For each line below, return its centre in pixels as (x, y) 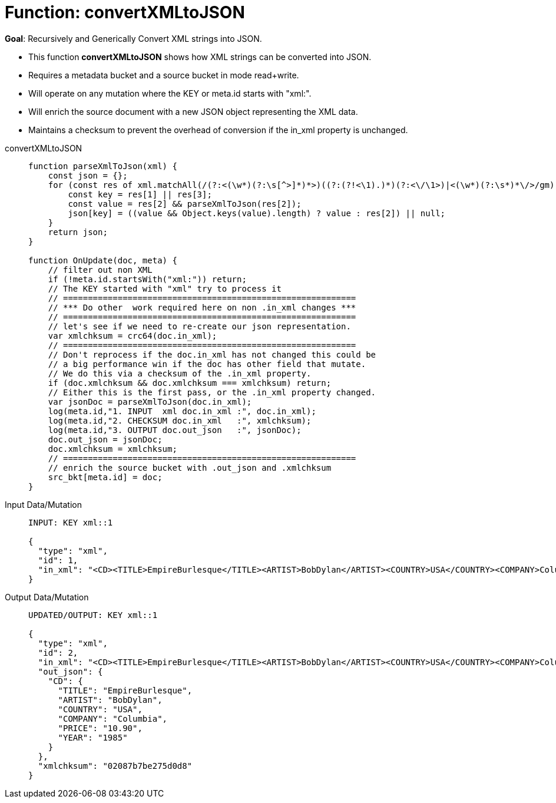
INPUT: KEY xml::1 (71, 522)
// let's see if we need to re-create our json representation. (199, 326)
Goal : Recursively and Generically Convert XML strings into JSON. (133, 38)
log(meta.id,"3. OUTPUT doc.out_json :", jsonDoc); (175, 430)
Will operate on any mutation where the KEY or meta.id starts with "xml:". (170, 93)
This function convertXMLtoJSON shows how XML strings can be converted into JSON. (200, 57)
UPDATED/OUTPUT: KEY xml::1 (93, 615)
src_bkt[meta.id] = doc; (105, 477)
